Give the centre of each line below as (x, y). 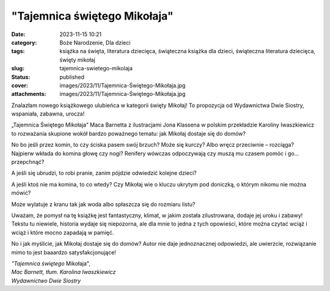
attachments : (29, 94)
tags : (18, 51)
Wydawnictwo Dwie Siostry (46, 281)
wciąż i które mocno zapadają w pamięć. (63, 232)
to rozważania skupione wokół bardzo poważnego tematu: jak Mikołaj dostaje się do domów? (128, 133)
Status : (21, 77)
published (72, 77)
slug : (18, 68)
